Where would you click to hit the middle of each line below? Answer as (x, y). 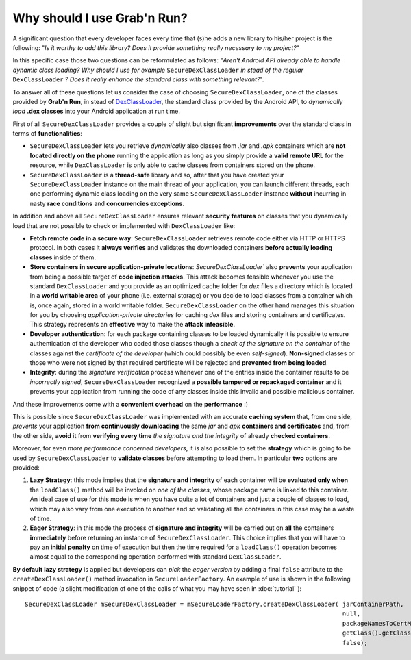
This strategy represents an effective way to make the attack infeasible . (133, 325)
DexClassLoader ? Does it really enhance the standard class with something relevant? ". (138, 79)
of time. (40, 518)
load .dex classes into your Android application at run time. (97, 111)
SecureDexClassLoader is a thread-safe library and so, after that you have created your (157, 175)
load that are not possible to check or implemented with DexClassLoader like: (124, 225)
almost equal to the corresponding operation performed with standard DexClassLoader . (155, 557)
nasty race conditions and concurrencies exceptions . (107, 203)
